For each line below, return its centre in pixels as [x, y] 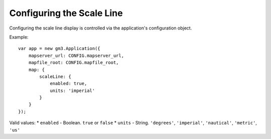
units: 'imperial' [73, 90]
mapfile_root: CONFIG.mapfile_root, [74, 63]
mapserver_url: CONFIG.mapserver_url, [76, 55]
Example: [19, 37]
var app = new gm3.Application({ [59, 48]
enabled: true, [69, 83]
